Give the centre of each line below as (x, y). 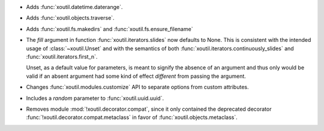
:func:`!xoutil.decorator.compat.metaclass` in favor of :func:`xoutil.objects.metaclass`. (132, 117)
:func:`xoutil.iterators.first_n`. (62, 56)
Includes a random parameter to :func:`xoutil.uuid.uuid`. (95, 98)
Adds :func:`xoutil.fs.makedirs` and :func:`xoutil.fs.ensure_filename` (109, 29)
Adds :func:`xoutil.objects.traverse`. (70, 18)
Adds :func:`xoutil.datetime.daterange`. (74, 7)
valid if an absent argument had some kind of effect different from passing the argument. (136, 76)
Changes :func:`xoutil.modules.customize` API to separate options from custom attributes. (137, 87)
